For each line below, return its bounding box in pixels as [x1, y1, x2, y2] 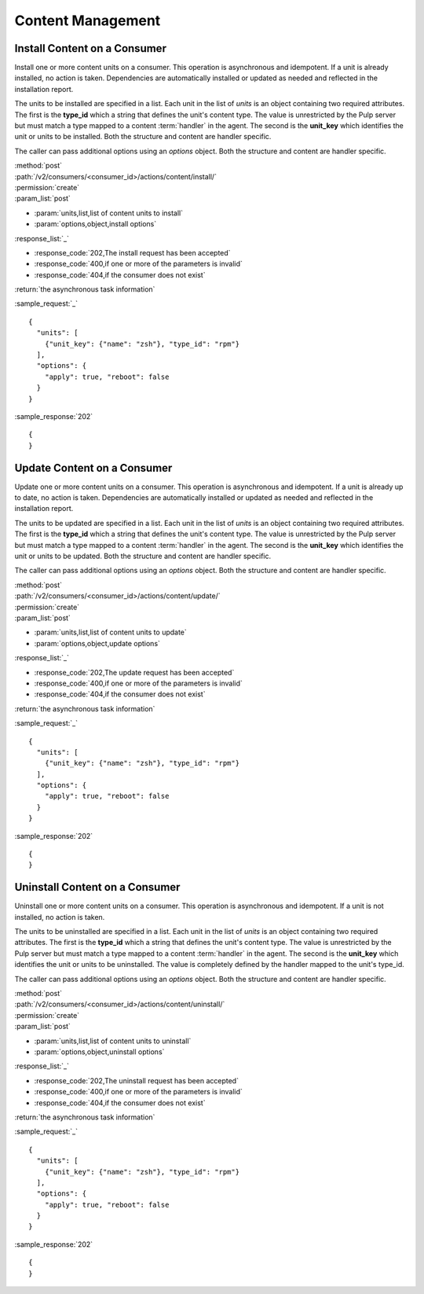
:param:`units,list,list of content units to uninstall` [34, 1036, 192, 1046]
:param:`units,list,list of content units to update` [34, 627, 188, 637]
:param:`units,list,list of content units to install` [34, 208, 184, 218]
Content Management [14, 12, 161, 29]
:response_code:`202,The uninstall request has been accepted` [34, 1075, 239, 1085]
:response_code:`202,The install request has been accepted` [34, 248, 231, 257]
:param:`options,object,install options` [34, 219, 157, 229]
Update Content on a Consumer [14, 461, 173, 475]
